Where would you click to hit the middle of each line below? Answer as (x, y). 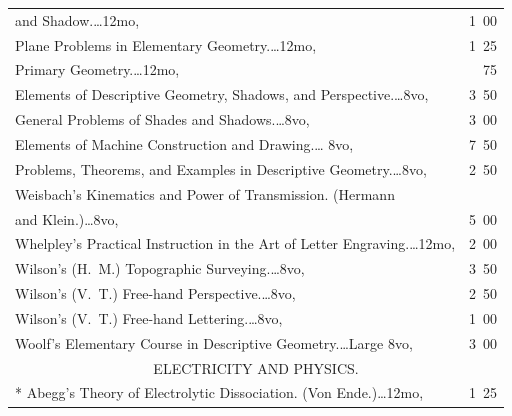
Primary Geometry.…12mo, (97, 69)
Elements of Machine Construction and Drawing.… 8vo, (184, 143)
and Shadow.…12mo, (77, 19)
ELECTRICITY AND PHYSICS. (256, 367)
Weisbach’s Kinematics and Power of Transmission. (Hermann (205, 193)
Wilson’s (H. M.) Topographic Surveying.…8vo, (160, 268)
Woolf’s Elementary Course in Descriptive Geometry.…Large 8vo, (214, 342)
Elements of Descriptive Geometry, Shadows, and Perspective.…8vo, (222, 94)
